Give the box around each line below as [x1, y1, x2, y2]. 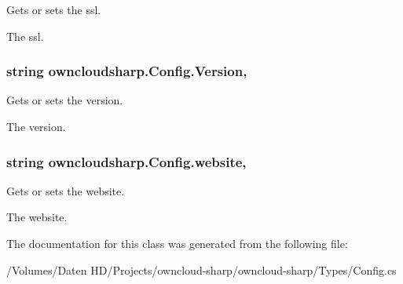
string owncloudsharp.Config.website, [6, 151, 247, 171]
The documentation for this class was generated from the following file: [6, 235, 348, 251]
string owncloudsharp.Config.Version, [6, 61, 247, 81]
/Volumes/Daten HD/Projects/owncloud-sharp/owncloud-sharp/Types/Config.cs [6, 261, 397, 278]
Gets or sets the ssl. [6, 2, 101, 17]
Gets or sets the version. [6, 92, 123, 108]
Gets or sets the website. [6, 182, 125, 198]
